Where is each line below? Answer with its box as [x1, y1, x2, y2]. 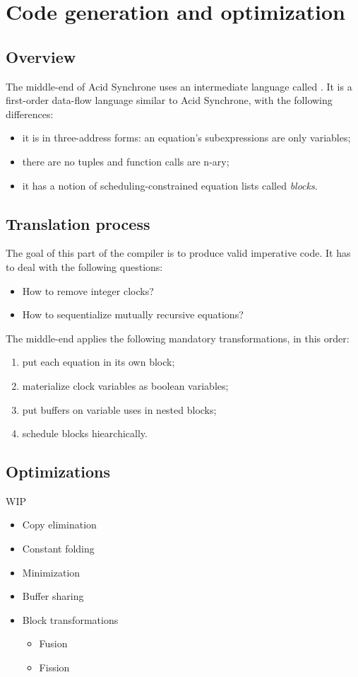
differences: [6, 106, 54, 121]
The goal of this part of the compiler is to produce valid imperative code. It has [6, 245, 351, 260]
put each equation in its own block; [22, 354, 175, 369]
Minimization [22, 565, 80, 579]
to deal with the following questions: [6, 259, 163, 274]
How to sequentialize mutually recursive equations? [22, 307, 244, 322]
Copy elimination [22, 517, 97, 532]
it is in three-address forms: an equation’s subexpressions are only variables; [22, 130, 351, 145]
